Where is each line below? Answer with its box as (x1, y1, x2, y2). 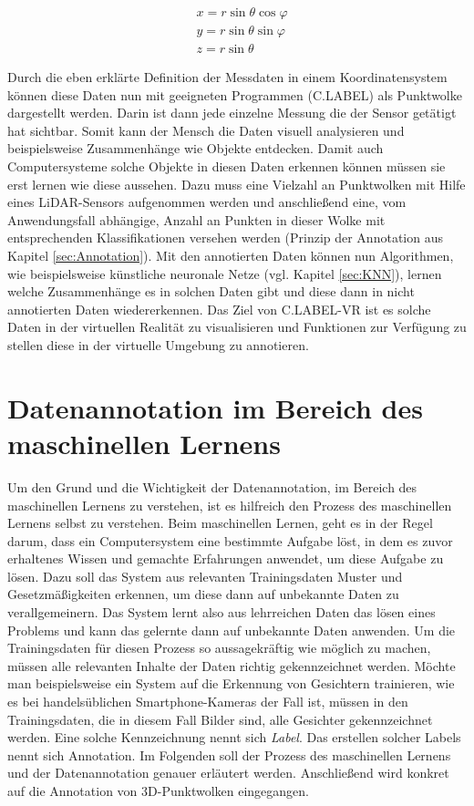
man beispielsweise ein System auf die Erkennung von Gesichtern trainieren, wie (7, 674, 455, 693)
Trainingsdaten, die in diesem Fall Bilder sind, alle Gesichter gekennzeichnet (7, 709, 433, 728)
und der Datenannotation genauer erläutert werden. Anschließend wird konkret (7, 763, 449, 782)
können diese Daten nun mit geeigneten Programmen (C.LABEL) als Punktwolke (7, 85, 462, 104)
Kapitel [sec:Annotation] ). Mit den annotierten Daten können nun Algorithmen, (7, 246, 454, 265)
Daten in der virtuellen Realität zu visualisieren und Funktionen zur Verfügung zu (7, 317, 467, 336)
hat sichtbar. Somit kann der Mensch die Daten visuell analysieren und (7, 120, 405, 139)
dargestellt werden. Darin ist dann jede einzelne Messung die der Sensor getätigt (7, 103, 457, 122)
